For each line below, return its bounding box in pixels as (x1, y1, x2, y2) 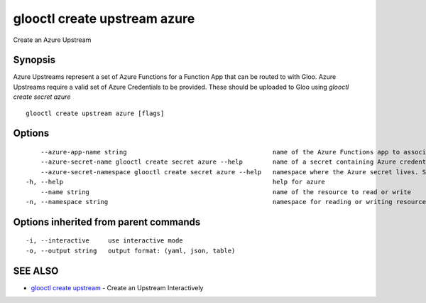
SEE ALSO (13, 265, 59, 277)
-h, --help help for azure (26, 178, 326, 186)
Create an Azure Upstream (13, 36, 92, 44)
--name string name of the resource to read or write (40, 188, 412, 196)
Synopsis (13, 54, 56, 66)
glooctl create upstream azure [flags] (26, 109, 165, 117)
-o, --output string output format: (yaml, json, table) (26, 246, 236, 255)
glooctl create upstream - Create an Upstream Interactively (31, 283, 204, 292)
